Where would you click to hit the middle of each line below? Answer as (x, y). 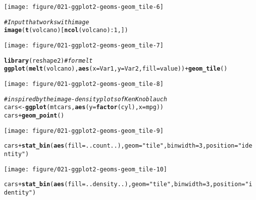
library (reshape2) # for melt (49, 60)
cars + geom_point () (34, 115)
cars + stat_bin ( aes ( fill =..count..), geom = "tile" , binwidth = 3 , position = (121, 146)
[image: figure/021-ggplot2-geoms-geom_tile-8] (84, 84)
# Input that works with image (47, 22)
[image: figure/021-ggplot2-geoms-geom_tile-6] (84, 7)
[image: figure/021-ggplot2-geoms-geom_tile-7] (84, 45)
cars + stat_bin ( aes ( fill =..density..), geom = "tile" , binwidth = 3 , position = (125, 184)
